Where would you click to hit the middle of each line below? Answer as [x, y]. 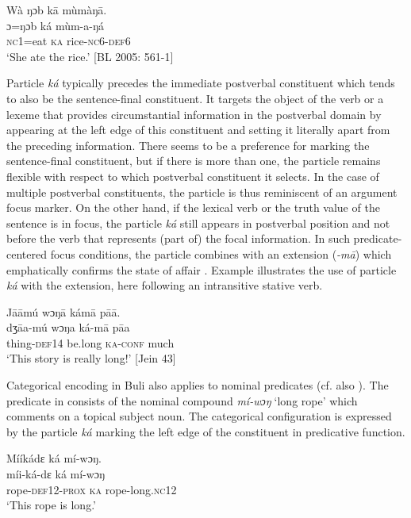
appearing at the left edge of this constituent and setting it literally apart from [198, 130]
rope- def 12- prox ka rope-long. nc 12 [92, 489]
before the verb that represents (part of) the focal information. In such [178, 238]
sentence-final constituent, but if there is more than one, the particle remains [194, 161]
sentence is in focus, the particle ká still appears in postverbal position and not [198, 223]
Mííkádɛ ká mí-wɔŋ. [54, 458]
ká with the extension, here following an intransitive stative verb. [165, 285]
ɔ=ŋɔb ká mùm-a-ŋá [56, 25]
